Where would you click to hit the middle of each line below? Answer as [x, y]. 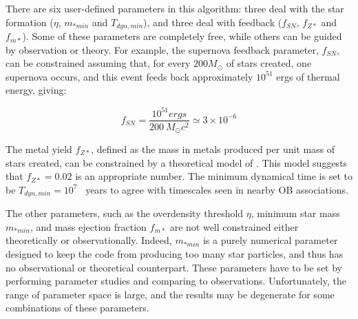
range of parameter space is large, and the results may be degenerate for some [170, 294]
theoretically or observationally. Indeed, [89, 240]
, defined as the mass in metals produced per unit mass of [213, 149]
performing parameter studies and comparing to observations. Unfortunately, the [176, 281]
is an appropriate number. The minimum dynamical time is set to [214, 176]
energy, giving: [36, 90]
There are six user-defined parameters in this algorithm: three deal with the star [175, 8]
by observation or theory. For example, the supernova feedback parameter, [162, 49]
